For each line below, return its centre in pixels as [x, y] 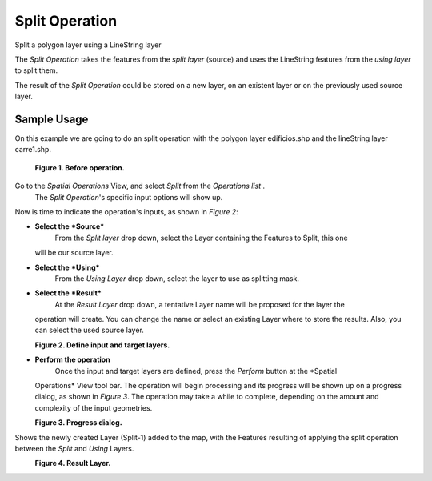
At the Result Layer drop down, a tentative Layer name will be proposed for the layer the [200, 304]
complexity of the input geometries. [94, 407]
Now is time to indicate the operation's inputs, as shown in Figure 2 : [127, 211]
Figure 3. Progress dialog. [79, 423]
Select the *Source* [70, 226]
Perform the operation [73, 359]
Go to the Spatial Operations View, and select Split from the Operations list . [140, 186]
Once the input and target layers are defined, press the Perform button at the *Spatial [196, 371]
